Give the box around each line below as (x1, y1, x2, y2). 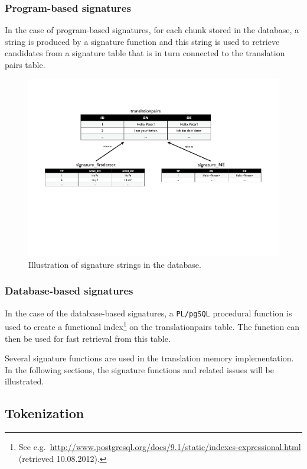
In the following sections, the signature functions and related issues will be (5, 363, 275, 376)
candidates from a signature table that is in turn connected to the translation (5, 47, 285, 59)
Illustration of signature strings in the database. (28, 258, 201, 270)
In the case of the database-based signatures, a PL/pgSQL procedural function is (5, 306, 292, 319)
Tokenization (5, 404, 84, 422)
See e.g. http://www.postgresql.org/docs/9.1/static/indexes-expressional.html (18, 441, 301, 453)
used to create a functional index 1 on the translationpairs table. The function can (5, 319, 299, 332)
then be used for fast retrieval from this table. (5, 332, 171, 344)
